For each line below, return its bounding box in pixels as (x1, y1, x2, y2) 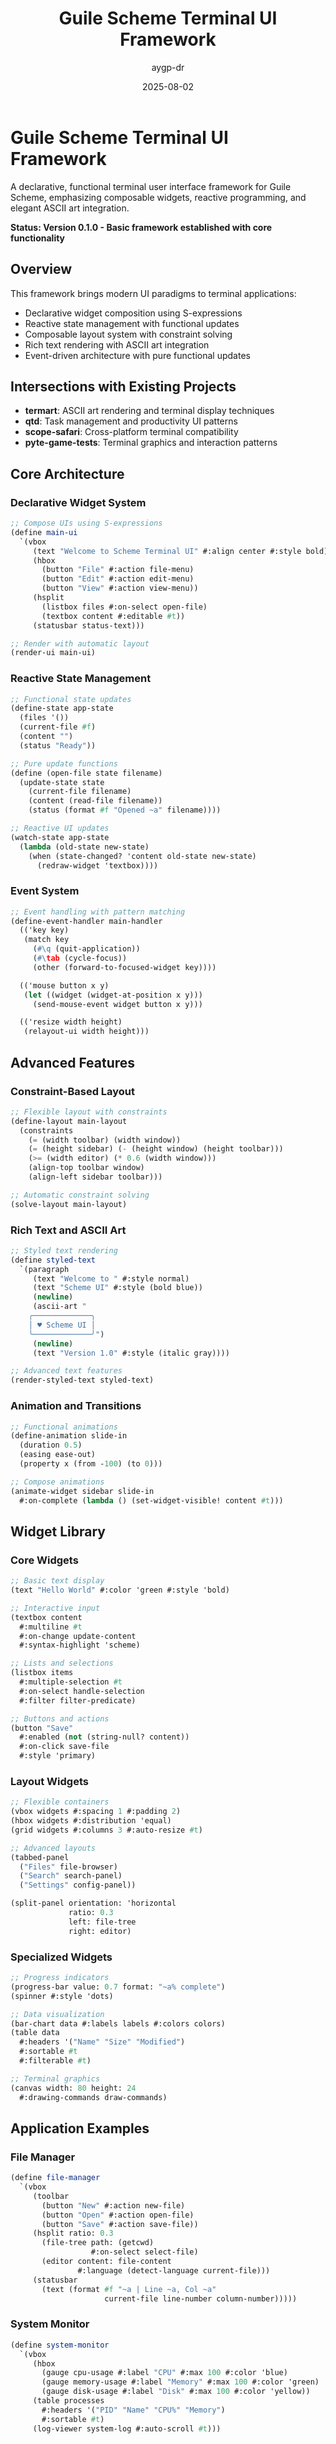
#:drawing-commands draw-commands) (19, 2092, 168, 2102)
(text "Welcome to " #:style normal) (32, 1273, 190, 1284)
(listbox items (10, 1668, 74, 1678)
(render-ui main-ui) (10, 648, 97, 658)
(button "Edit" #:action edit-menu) (41, 574, 195, 584)
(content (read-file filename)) (28, 796, 163, 806)
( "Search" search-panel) (19, 1871, 123, 1881)
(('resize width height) (19, 1017, 123, 1027)
